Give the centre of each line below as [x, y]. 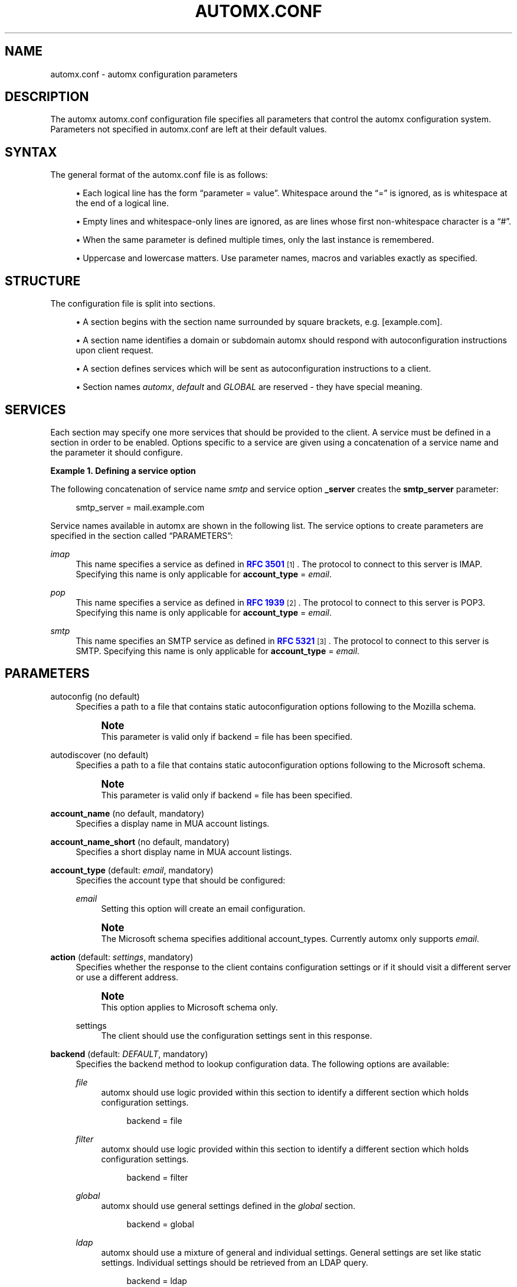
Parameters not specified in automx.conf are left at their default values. [189, 129]
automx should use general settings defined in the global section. [228, 1205]
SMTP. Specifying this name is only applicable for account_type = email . [218, 651]
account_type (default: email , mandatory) [132, 870]
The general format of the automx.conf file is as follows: [159, 175]
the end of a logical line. [122, 203]
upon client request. [114, 350]
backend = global [160, 1224]
